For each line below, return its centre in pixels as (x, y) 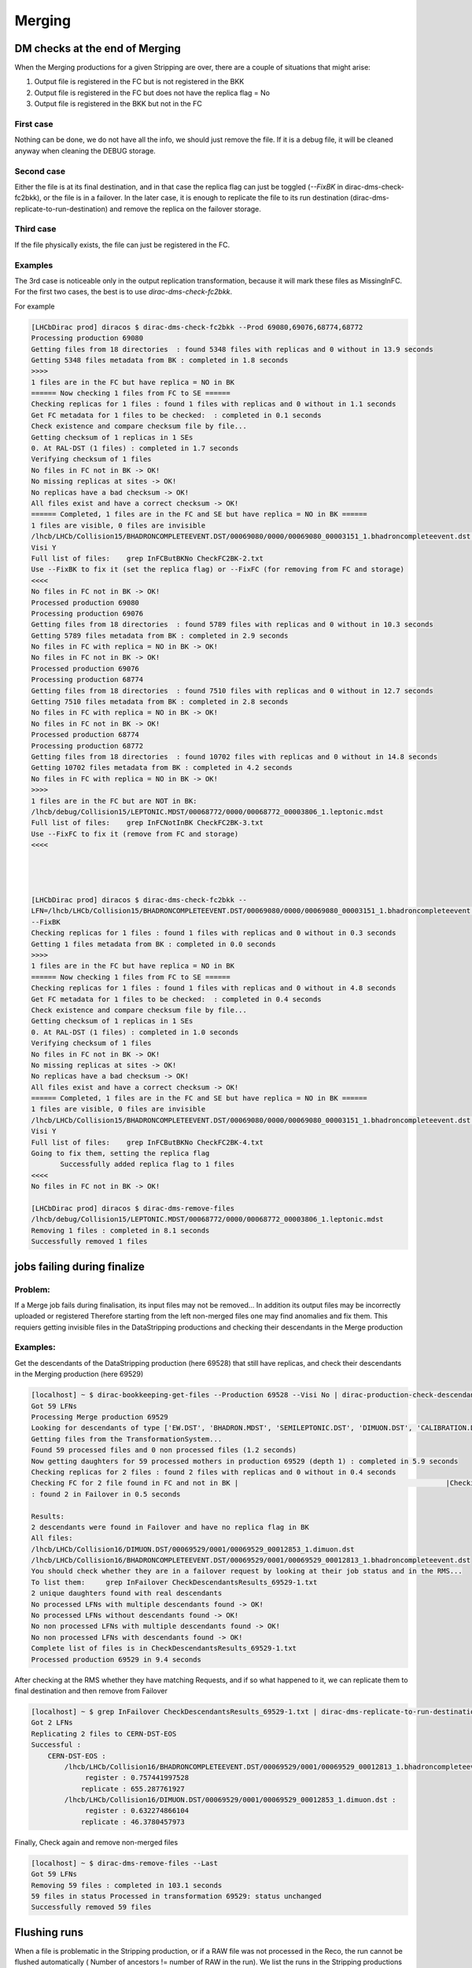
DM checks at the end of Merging (98, 48)
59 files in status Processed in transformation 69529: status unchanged (176, 1896)
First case (34, 124)
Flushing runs (49, 1932)
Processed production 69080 (85, 603)
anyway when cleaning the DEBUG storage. (85, 150)
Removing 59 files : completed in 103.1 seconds (127, 1885)
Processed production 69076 (85, 668)
